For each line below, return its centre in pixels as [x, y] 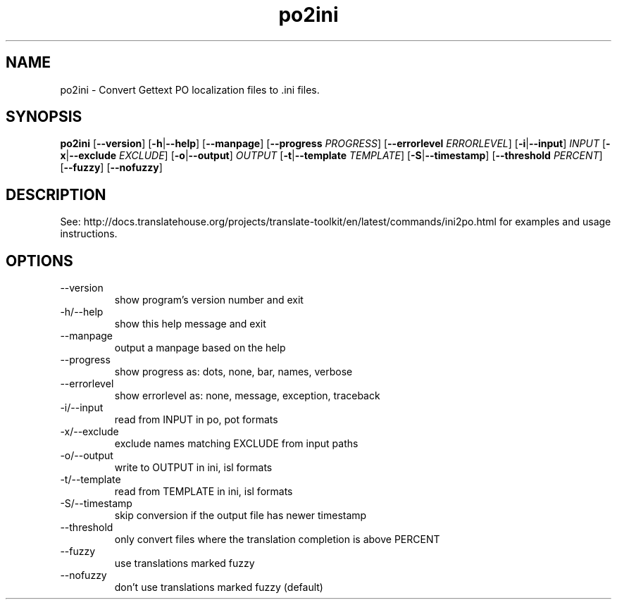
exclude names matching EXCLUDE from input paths [236, 444]
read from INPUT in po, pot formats [196, 420]
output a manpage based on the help [200, 348]
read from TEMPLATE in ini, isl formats [204, 492]
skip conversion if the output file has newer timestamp [241, 516]
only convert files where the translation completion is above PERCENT [277, 539]
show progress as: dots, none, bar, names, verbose [233, 372]
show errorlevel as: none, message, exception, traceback [247, 396]
